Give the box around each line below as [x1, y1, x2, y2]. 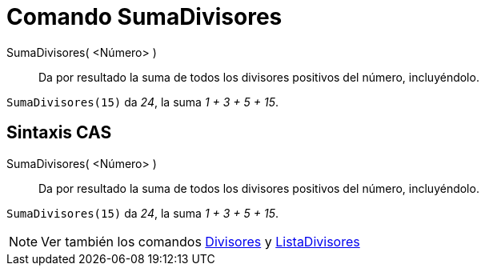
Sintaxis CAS [6, 122, 112, 143]
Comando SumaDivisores [6, 3, 283, 30]
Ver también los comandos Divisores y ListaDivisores [41, 233, 360, 250]
